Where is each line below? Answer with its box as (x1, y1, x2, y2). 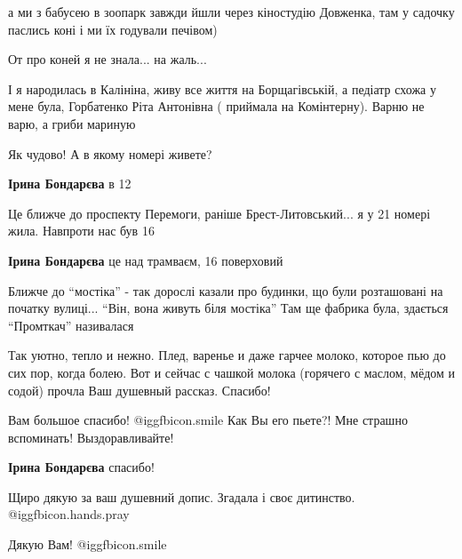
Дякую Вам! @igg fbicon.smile (8, 535, 167, 554)
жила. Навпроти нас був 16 (8, 221, 155, 240)
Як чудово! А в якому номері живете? (8, 144, 212, 163)
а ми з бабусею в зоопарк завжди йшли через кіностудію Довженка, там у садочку (8, 3, 455, 20)
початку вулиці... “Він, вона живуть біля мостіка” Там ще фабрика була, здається (8, 299, 449, 317)
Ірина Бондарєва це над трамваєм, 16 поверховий (8, 251, 283, 269)
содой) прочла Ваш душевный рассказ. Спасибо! (8, 380, 271, 399)
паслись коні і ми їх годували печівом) (8, 20, 218, 38)
